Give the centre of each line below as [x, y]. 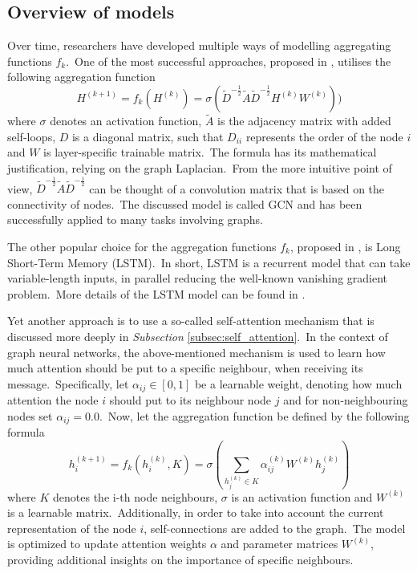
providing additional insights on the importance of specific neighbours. [180, 559]
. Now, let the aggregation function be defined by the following [254, 415]
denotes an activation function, [126, 121]
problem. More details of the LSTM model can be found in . [156, 293]
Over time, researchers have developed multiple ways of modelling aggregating [199, 45]
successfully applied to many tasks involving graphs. [136, 219]
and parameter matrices [279, 544]
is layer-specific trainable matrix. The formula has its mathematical [210, 152]
